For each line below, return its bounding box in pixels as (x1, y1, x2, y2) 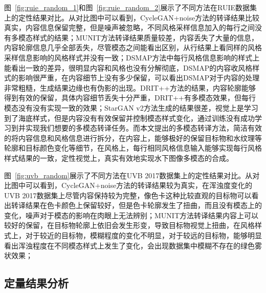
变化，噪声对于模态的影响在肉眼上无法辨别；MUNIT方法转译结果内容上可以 (4, 210, 258, 220)
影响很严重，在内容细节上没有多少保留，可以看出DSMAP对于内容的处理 (18, 72, 260, 83)
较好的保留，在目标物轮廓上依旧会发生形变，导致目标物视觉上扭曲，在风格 (4, 220, 255, 231)
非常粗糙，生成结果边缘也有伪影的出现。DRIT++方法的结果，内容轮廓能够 (4, 82, 256, 93)
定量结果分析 (4, 275, 69, 291)
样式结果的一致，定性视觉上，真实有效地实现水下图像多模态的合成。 (4, 152, 233, 163)
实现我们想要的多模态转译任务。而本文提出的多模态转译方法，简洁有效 (25, 122, 262, 133)
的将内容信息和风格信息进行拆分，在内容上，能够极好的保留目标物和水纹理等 (4, 132, 262, 143)
